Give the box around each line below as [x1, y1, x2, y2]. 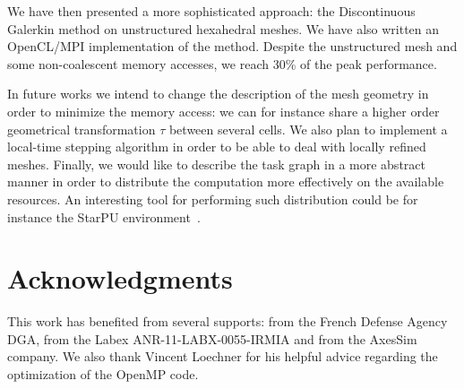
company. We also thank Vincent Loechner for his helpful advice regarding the [7, 347, 438, 366]
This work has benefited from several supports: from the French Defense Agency [7, 312, 448, 331]
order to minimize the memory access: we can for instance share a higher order [7, 101, 440, 120]
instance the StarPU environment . [7, 207, 201, 226]
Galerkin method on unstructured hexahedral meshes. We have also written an [7, 19, 440, 38]
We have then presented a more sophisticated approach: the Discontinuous [7, 2, 416, 20]
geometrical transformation [7, 119, 156, 138]
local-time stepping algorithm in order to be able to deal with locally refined [7, 137, 426, 156]
